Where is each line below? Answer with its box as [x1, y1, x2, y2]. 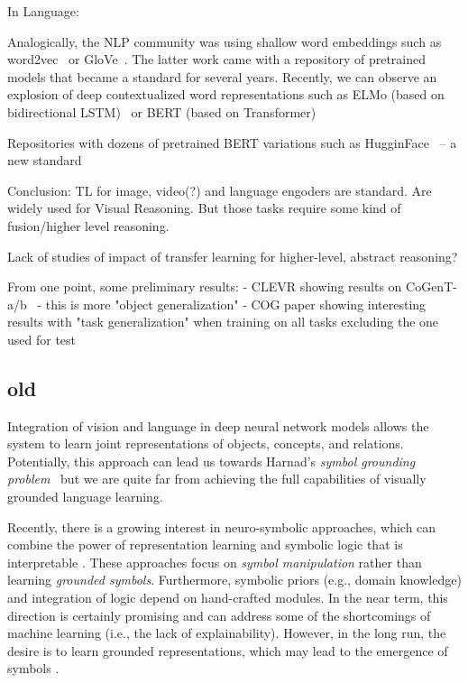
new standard [7, 151, 82, 170]
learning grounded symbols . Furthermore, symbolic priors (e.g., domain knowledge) [7, 570, 462, 589]
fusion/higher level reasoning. [7, 216, 170, 235]
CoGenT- [406, 277, 457, 296]
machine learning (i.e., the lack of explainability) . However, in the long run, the [7, 623, 446, 642]
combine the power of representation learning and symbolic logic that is [7, 535, 403, 554]
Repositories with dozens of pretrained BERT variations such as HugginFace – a [7, 133, 457, 152]
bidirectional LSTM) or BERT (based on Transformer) [7, 102, 317, 121]
